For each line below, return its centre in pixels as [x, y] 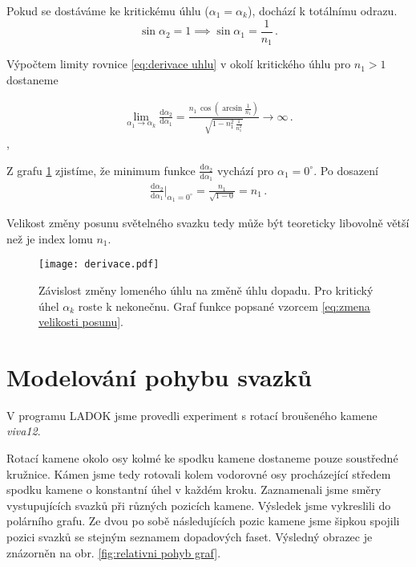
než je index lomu [50, 238]
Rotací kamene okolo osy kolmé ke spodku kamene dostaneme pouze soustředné [202, 458]
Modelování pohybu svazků [159, 376]
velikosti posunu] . [81, 322]
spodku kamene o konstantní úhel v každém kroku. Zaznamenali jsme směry [194, 489]
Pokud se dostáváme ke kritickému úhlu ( [108, 10]
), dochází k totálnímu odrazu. [322, 10]
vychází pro [245, 170]
